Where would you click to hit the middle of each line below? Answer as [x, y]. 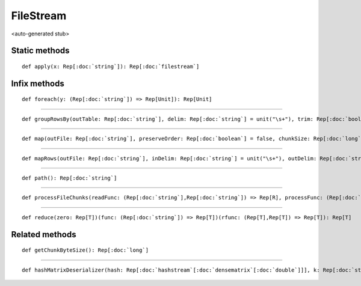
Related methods [44, 234]
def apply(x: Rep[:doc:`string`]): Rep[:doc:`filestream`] [111, 66]
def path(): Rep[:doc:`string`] [69, 178]
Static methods [40, 51]
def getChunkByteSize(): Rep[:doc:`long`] [85, 250]
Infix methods [38, 83]
